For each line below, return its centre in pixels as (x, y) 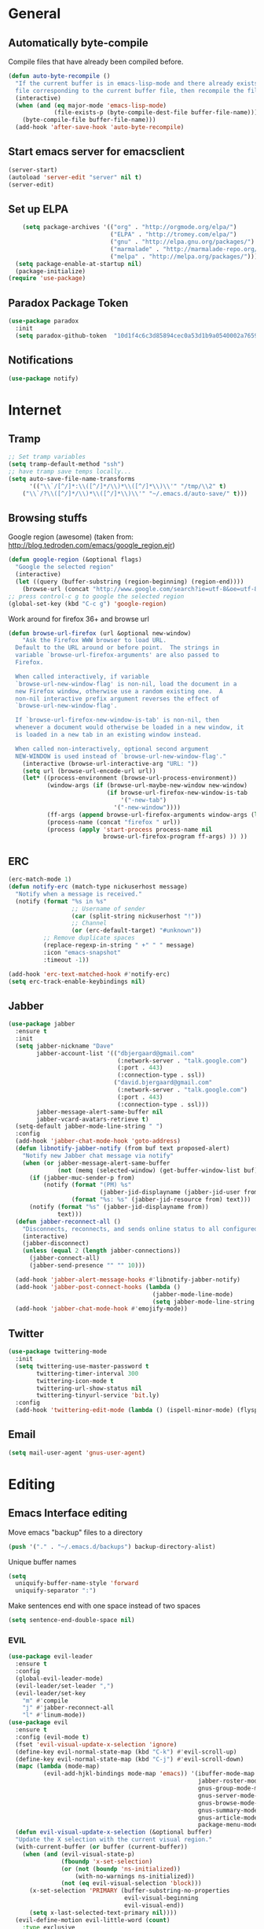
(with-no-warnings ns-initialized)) (135, 1876)
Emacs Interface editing (68, 1513)
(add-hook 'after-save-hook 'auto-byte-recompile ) (100, 127)
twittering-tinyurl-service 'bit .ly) (98, 1395)
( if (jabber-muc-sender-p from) (82, 1177)
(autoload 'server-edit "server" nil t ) (75, 177)
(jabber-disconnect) (56, 1244)
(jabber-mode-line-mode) (193, 1294)
